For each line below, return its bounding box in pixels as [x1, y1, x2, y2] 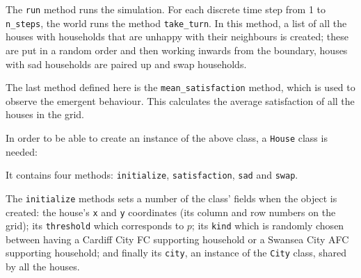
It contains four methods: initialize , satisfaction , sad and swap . [6, 167, 298, 182]
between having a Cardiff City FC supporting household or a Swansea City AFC [6, 231, 349, 246]
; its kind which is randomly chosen [191, 218, 344, 233]
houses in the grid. [6, 107, 84, 122]
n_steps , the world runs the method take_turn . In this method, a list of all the [6, 15, 347, 30]
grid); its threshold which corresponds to [6, 218, 184, 233]
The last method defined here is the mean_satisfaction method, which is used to [6, 80, 355, 95]
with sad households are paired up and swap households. [6, 56, 247, 71]
